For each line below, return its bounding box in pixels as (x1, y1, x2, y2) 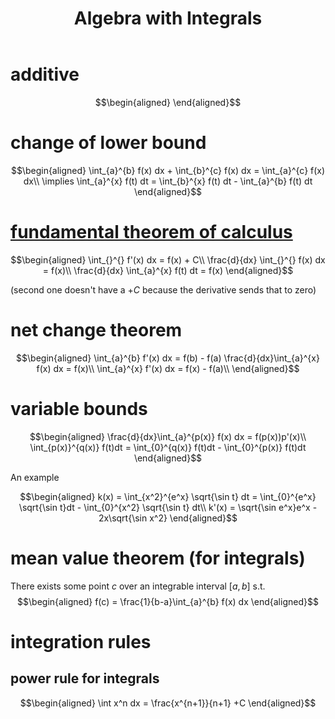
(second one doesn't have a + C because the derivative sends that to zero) (10, 283, 317, 296)
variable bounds (10, 397, 148, 420)
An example (10, 471, 60, 483)
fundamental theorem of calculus (10, 221, 293, 244)
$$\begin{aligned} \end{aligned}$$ (94, 96, 242, 108)
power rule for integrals (10, 670, 160, 687)
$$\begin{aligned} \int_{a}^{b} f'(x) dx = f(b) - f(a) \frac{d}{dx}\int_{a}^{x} (16, 352, 320, 364)
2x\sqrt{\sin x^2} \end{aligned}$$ (98, 512, 238, 524)
